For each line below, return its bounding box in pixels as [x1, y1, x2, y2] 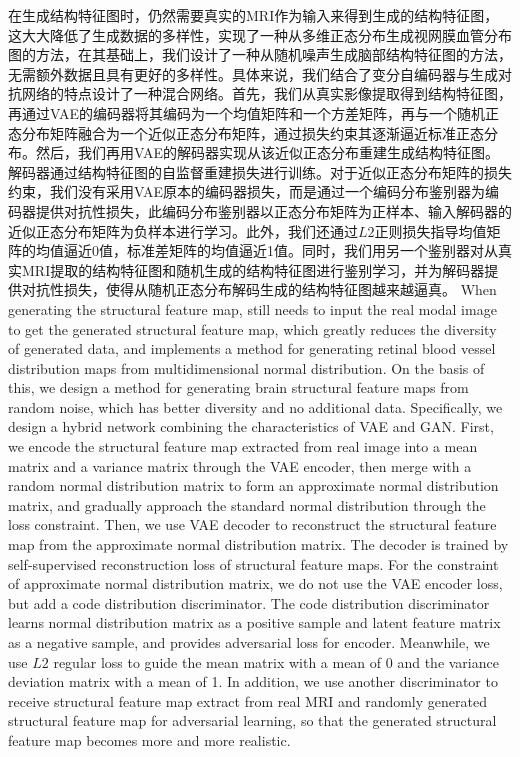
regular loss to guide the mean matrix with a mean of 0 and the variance [53, 651, 499, 672]
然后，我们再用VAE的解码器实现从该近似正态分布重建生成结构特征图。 [35, 142, 499, 163]
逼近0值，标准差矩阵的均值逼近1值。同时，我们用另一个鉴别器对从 [63, 240, 498, 261]
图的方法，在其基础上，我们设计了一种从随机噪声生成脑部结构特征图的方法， [8, 44, 512, 65]
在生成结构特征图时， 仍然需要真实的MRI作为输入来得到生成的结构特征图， [8, 5, 499, 25]
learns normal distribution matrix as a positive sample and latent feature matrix [8, 612, 501, 633]
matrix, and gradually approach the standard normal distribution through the [8, 494, 486, 515]
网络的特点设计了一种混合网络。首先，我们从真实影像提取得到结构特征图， [21, 83, 512, 104]
